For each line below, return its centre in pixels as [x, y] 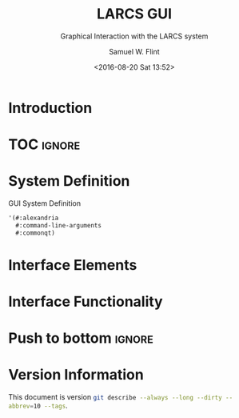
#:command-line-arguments [59, 225]
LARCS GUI [134, 14]
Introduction [50, 108]
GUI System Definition [45, 203]
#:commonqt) [36, 233]
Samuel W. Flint [134, 51]
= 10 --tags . [48, 406]
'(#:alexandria [34, 218]
